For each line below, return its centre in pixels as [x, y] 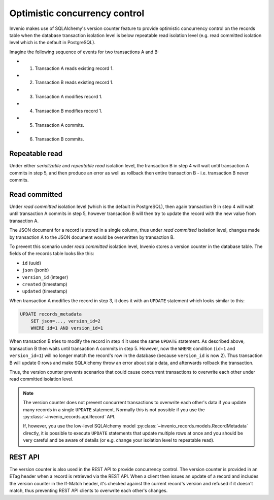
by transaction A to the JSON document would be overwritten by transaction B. [92, 237]
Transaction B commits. [59, 139]
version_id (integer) [45, 277]
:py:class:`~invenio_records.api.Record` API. [69, 416]
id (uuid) [32, 263]
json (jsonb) [36, 270]
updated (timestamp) [45, 291]
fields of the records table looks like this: [52, 254]
